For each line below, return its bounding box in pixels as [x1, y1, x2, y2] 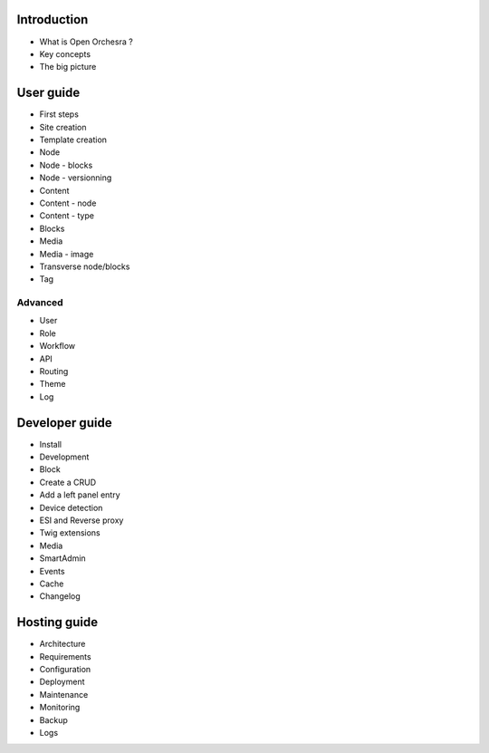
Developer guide [16, 415, 112, 430]
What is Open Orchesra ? [39, 36, 133, 47]
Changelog [39, 591, 81, 602]
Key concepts [39, 48, 91, 59]
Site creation [39, 121, 87, 132]
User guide [16, 85, 81, 101]
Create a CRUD [39, 477, 97, 488]
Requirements [39, 651, 91, 661]
